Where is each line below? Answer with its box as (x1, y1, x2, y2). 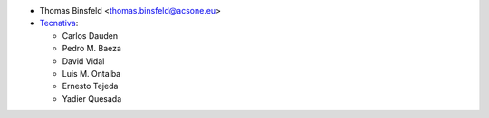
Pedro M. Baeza (62, 43, 122, 54)
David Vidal (62, 55, 105, 67)
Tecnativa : (39, 18, 79, 29)
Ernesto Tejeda (62, 81, 119, 92)
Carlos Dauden (62, 30, 118, 41)
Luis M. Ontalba (62, 68, 121, 78)
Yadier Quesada (62, 93, 122, 104)
